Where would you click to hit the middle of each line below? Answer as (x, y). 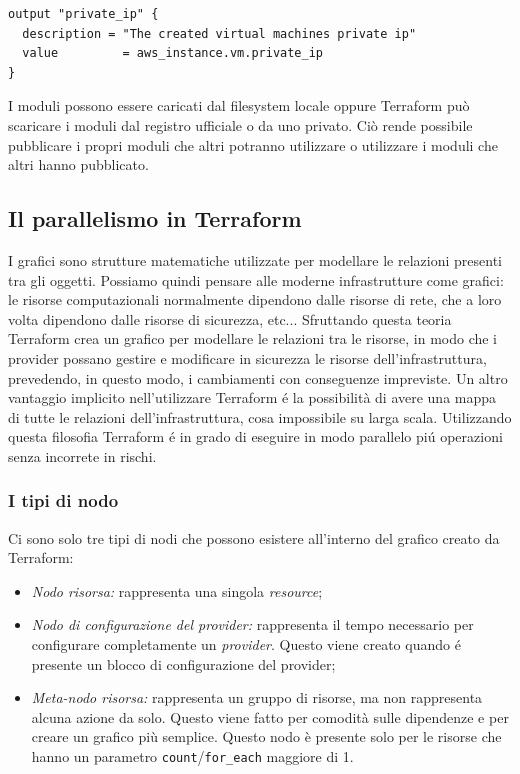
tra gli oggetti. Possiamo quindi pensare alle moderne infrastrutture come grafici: (256, 279)
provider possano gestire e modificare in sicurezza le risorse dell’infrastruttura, (247, 357)
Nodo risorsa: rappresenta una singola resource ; (177, 590)
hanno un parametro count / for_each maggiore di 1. (192, 756)
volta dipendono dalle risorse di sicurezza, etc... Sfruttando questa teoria (230, 318)
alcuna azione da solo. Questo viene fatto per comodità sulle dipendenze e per (270, 716)
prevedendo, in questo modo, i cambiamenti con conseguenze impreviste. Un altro (258, 377)
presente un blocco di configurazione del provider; (183, 663)
